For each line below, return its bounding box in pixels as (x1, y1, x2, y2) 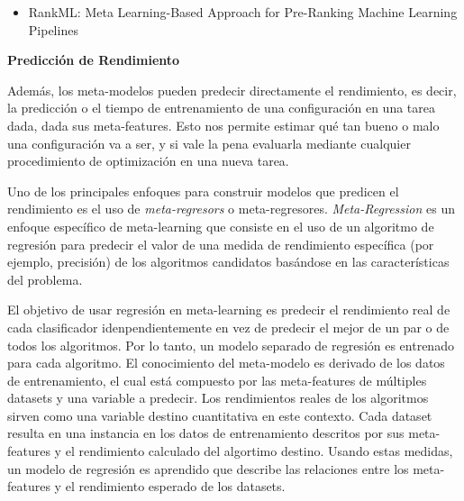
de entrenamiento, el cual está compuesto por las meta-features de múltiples (7, 370, 427, 389)
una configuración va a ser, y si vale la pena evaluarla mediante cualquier (7, 133, 411, 152)
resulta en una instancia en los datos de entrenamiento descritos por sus (7, 424, 405, 442)
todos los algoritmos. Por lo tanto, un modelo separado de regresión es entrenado (7, 335, 454, 354)
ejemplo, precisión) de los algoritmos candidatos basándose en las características (7, 252, 450, 271)
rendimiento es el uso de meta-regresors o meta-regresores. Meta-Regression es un (7, 199, 455, 218)
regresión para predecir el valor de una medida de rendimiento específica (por (7, 234, 434, 253)
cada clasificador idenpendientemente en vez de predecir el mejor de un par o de (7, 317, 450, 336)
